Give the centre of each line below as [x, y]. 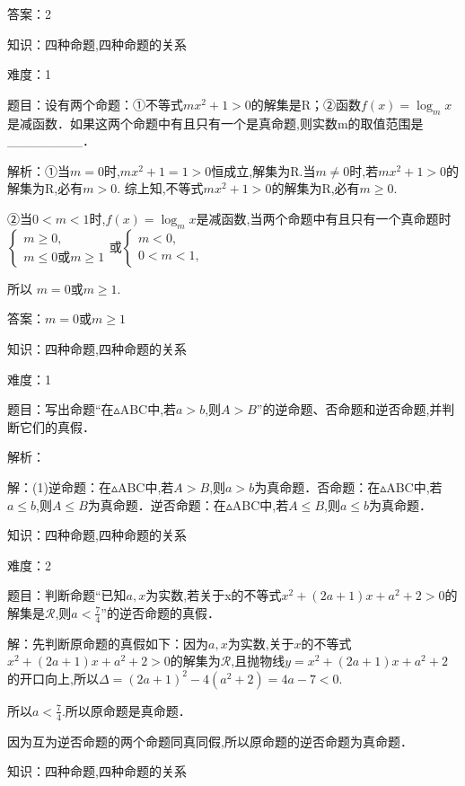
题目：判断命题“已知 [67, 595]
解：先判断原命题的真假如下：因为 [108, 643]
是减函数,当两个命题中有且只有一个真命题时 [324, 218]
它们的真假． [57, 426]
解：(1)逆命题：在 [59, 486]
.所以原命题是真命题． [126, 710]
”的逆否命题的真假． [160, 612]
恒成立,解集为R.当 [263, 170]
